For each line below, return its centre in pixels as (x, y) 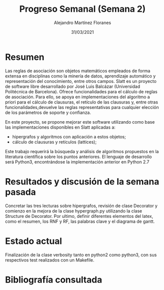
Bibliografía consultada (54, 279)
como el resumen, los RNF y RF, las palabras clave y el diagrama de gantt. (80, 221)
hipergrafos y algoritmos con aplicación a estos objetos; (69, 136)
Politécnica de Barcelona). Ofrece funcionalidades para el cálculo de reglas (81, 91)
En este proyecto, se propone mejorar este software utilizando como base (80, 122)
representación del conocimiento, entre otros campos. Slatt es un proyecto (81, 81)
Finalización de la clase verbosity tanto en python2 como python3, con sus (81, 255)
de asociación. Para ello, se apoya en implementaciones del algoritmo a (78, 97)
